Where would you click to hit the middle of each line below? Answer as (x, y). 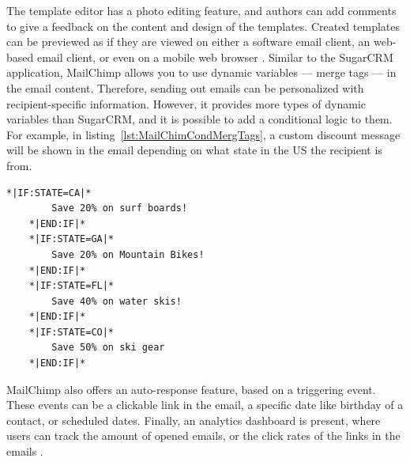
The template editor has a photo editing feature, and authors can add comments (201, 10)
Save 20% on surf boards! (120, 208)
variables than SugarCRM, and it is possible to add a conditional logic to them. (199, 119)
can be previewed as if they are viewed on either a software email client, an (188, 42)
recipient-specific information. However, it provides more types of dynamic (186, 103)
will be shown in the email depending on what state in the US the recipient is (194, 150)
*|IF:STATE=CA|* (49, 193)
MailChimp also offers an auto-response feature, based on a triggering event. (191, 389)
